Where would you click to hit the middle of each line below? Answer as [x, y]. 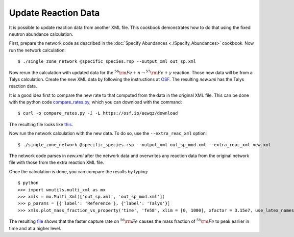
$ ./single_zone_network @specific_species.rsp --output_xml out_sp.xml [107, 62]
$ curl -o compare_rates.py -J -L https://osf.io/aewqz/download [98, 113]
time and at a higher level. [35, 228]
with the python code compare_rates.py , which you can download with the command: [96, 102]
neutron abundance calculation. [41, 34]
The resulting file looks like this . [41, 124]
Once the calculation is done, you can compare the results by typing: [79, 171]
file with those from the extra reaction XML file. [57, 162]
